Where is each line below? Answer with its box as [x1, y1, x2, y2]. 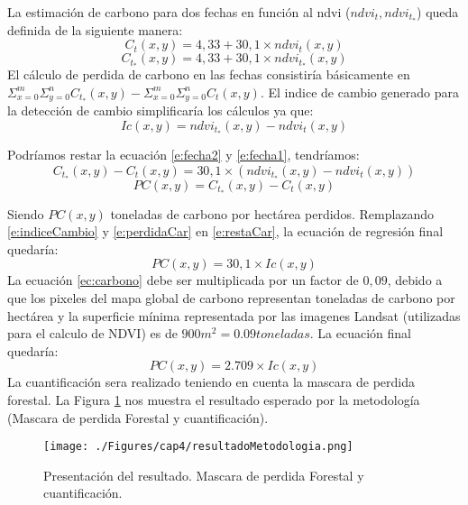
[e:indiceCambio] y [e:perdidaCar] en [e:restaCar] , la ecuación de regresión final [7, 222, 444, 241]
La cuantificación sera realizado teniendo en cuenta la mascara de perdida [7, 372, 415, 391]
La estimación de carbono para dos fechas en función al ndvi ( [7, 3, 351, 21]
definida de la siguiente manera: [7, 20, 183, 39]
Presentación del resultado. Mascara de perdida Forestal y [43, 465, 364, 484]
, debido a [387, 271, 443, 289]
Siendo [7, 204, 44, 223]
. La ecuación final [309, 324, 411, 343]
